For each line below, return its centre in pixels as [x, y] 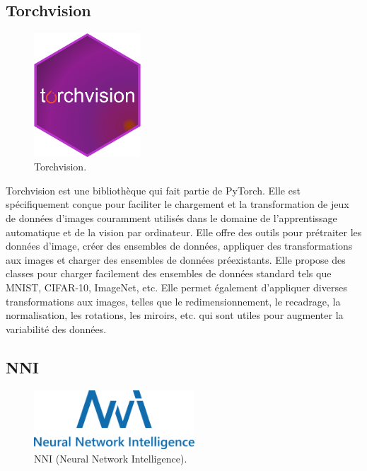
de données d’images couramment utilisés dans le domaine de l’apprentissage [171, 218]
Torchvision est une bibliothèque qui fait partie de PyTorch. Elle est [153, 190]
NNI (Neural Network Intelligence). [111, 459]
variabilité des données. [56, 328]
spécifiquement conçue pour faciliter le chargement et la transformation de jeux [177, 204]
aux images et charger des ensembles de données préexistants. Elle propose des [176, 259]
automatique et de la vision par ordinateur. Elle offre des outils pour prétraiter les [184, 232]
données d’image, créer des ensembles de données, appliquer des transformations [179, 246]
